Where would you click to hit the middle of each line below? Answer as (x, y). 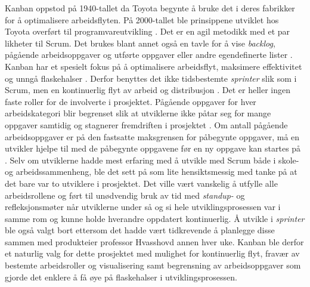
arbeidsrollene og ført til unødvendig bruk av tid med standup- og (125, 195)
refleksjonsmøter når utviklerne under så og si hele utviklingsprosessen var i (143, 207)
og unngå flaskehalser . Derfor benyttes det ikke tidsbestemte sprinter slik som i (151, 78)
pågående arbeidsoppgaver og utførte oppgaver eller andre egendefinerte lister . (149, 55)
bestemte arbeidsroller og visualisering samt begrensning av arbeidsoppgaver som (153, 265)
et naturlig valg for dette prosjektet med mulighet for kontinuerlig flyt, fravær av (152, 253)
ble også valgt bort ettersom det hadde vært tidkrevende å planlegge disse (140, 230)
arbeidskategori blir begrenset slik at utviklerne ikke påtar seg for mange (138, 113)
